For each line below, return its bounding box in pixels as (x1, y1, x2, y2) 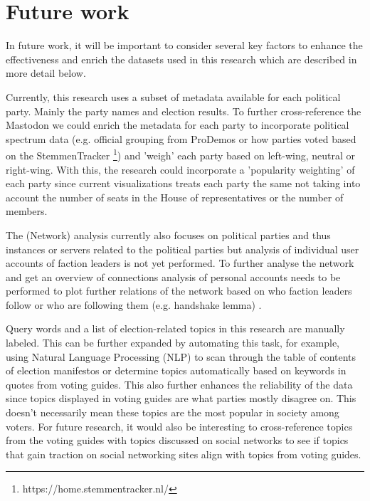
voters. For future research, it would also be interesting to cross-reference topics (6, 418, 353, 433)
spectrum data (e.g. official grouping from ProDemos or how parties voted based (6, 131, 356, 146)
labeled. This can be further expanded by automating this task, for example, (6, 335, 339, 350)
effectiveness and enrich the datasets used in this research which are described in (6, 51, 357, 66)
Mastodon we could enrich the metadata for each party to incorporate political (6, 117, 349, 132)
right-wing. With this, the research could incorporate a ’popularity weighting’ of (6, 162, 355, 176)
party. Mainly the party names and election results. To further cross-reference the (6, 103, 361, 118)
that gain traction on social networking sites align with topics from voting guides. (6, 446, 361, 461)
